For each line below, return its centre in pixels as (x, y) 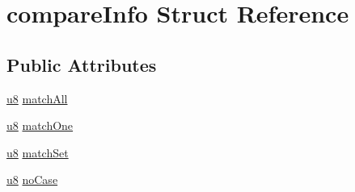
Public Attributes (82, 64)
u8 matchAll (37, 98)
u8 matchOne (40, 125)
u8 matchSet (38, 152)
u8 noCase (32, 179)
